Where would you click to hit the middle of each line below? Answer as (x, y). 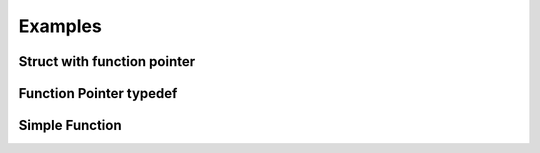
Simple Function (70, 125)
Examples (60, 26)
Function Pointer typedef (98, 93)
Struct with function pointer (107, 61)
